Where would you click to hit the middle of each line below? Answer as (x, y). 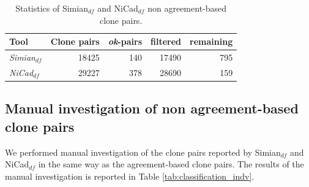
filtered (166, 41)
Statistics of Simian (52, 8)
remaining (211, 41)
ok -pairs (125, 41)
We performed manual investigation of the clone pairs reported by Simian (143, 152)
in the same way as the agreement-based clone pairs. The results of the (171, 164)
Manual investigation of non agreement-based (152, 108)
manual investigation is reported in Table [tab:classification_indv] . (130, 176)
